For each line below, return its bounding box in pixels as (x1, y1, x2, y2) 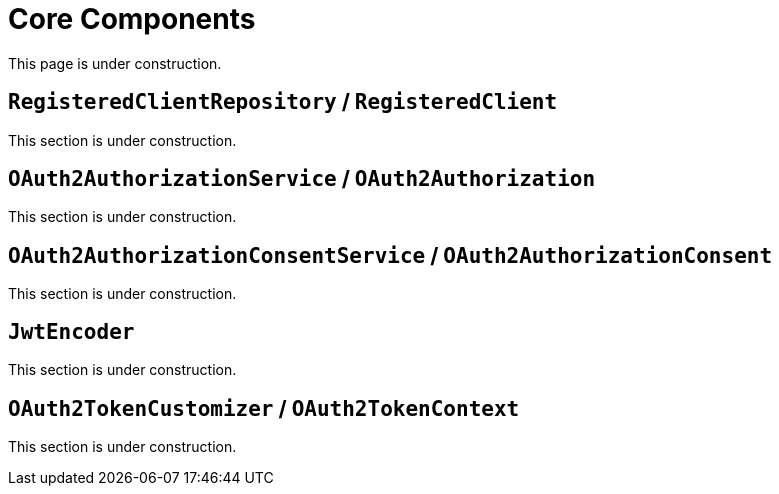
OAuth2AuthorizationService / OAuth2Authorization (8, 166, 596, 192)
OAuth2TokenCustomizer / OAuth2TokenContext (8, 395, 520, 421)
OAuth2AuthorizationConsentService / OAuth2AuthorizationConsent (8, 242, 773, 268)
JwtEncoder (8, 319, 135, 344)
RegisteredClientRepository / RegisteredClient (8, 89, 558, 115)
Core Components (8, 2, 256, 36)
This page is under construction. (8, 54, 222, 72)
